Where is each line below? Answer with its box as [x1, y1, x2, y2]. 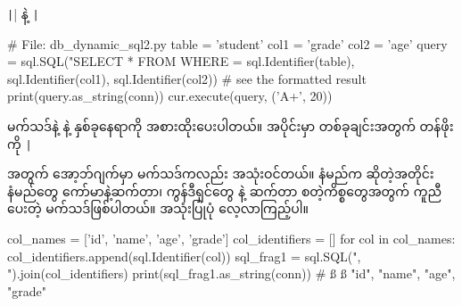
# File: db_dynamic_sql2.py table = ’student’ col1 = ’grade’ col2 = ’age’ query [7, 34, 448, 53]
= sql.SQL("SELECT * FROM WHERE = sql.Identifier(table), [7, 52, 355, 70]
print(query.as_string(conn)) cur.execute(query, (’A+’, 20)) [7, 87, 333, 105]
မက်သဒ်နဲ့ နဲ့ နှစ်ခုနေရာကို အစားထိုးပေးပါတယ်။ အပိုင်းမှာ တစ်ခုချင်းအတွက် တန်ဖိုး [7, 117, 454, 136]
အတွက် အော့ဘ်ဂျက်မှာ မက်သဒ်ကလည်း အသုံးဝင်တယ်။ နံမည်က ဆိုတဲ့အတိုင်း [7, 164, 434, 183]
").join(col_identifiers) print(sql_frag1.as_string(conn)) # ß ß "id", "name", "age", [7, 264, 456, 283]
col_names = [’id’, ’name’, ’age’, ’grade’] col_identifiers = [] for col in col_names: [7, 229, 456, 248]
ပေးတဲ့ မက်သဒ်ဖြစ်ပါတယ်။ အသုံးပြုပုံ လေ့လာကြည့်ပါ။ [7, 199, 309, 218]
